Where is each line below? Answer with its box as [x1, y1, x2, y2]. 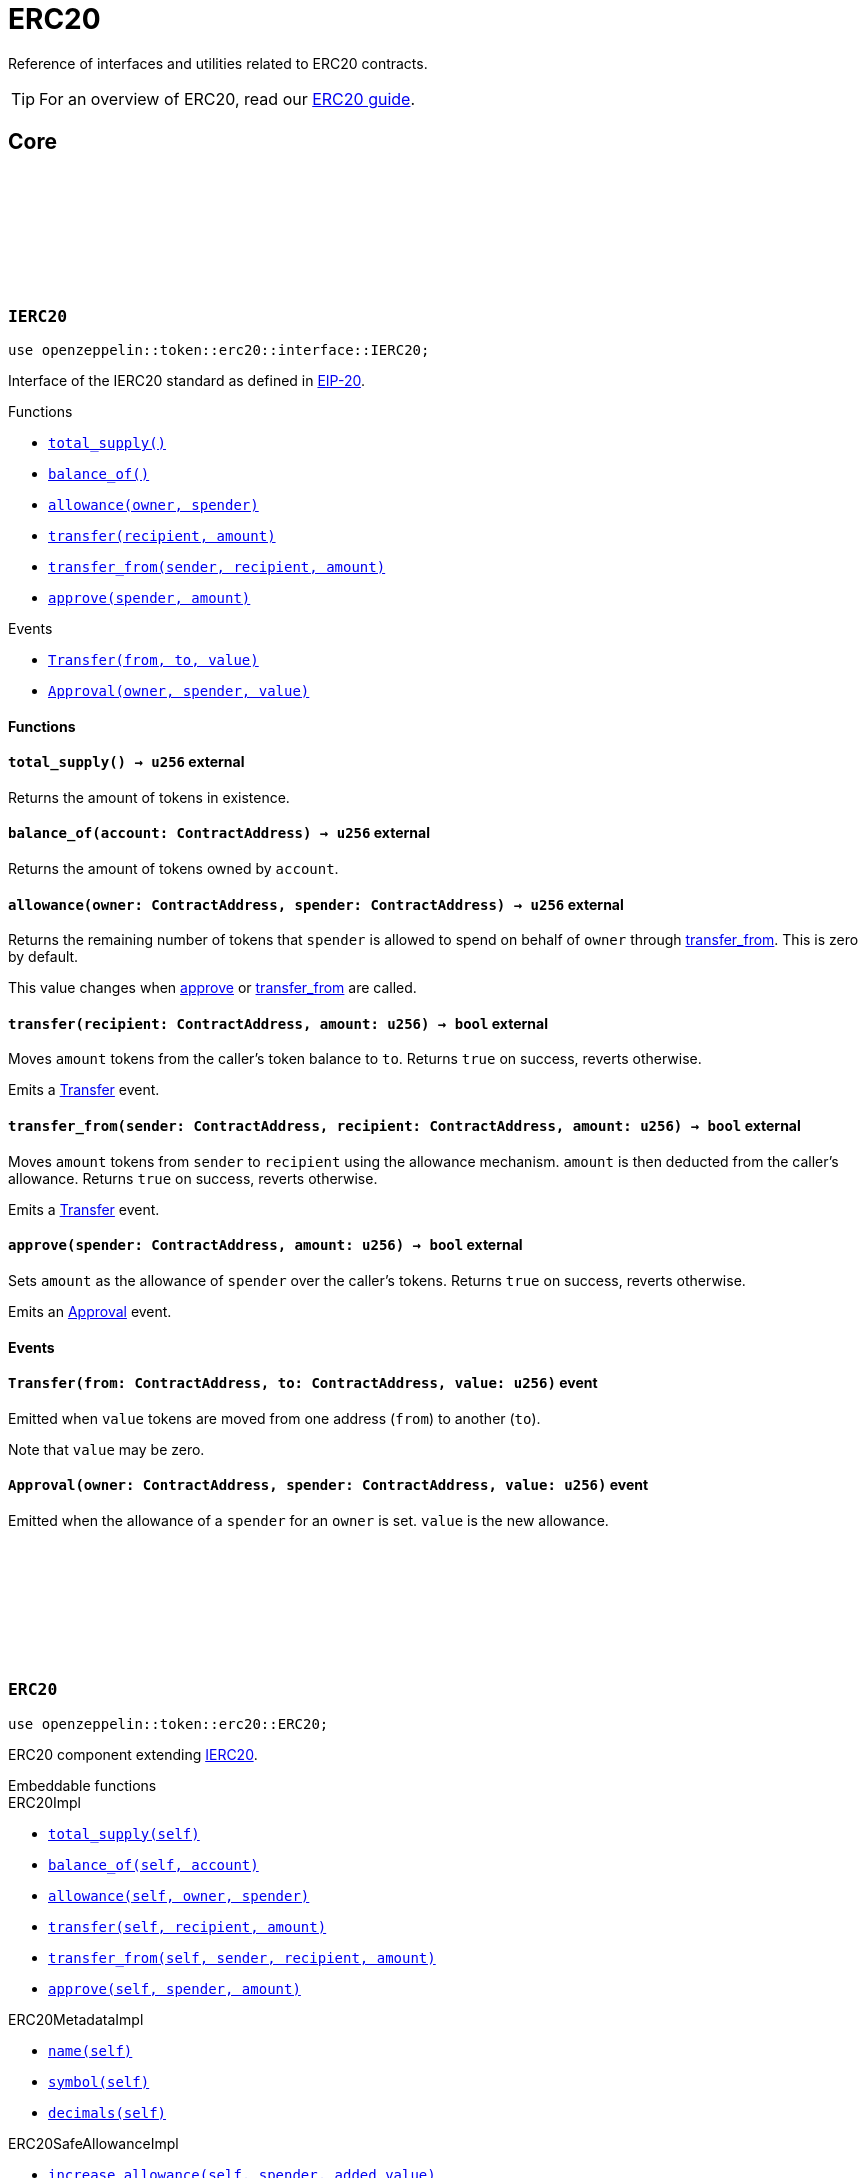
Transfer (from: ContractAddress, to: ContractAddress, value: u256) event [8, 1374, 598, 1392]
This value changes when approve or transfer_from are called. [8, 979, 417, 997]
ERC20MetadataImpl [8, 2010, 144, 2028]
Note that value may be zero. [8, 1440, 205, 1458]
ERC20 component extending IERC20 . [8, 1745, 258, 1763]
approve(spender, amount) [48, 589, 251, 606]
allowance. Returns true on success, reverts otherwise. [8, 1169, 378, 1187]
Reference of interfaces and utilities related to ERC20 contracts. [8, 54, 428, 72]
